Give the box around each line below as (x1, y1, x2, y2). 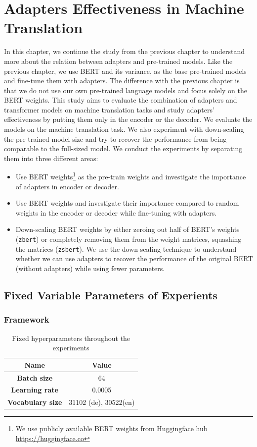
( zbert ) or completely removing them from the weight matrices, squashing (15, 234, 242, 244)
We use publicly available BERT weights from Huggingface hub (15, 423, 208, 434)
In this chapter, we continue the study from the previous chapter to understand (4, 46, 245, 56)
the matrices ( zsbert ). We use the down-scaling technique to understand (15, 243, 237, 254)
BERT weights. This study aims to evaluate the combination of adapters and (4, 95, 237, 105)
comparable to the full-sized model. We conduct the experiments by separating (4, 143, 243, 154)
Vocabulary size (7, 397, 62, 407)
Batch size (17, 372, 53, 383)
